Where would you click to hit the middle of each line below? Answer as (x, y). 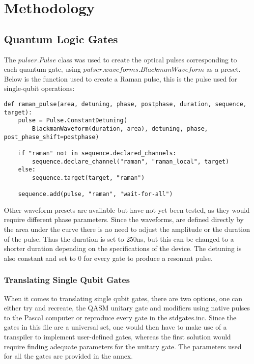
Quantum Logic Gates (61, 39)
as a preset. (224, 69)
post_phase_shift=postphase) (52, 137)
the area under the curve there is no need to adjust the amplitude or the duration (127, 229)
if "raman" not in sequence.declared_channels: (97, 153)
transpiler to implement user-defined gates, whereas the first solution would (117, 336)
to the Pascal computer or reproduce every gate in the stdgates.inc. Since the (120, 317)
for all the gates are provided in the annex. (69, 356)
